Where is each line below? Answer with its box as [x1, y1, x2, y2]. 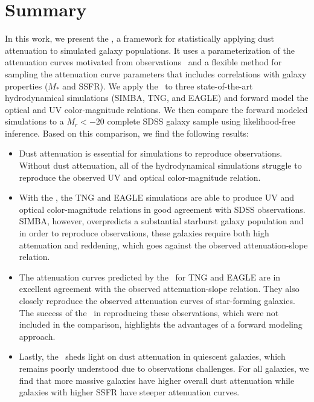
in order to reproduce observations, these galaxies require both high [19, 227, 269, 239]
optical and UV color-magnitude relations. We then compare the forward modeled [5, 103, 308, 115]
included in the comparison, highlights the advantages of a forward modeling [19, 318, 303, 331]
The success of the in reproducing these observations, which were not [19, 306, 279, 319]
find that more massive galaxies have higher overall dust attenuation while [19, 374, 295, 386]
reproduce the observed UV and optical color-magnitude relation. [19, 170, 261, 183]
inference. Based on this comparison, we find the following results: [5, 126, 249, 139]
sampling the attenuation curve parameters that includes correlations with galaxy [5, 67, 307, 80]
